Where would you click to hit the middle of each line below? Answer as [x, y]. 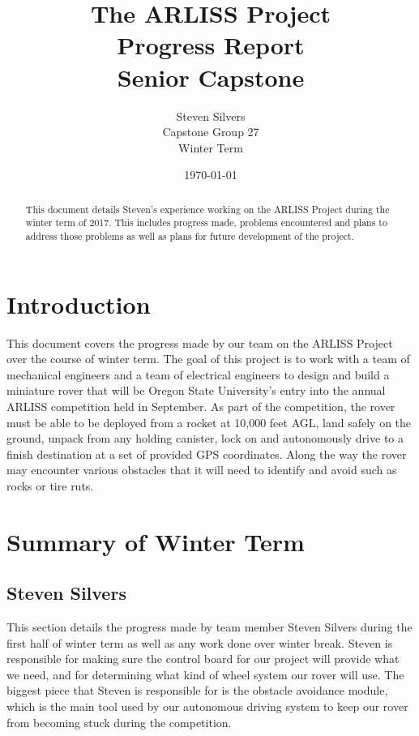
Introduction [79, 304]
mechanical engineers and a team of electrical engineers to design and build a [198, 374]
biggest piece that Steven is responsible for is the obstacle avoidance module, [197, 690]
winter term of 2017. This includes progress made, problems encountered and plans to [206, 223]
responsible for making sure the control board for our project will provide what [203, 659]
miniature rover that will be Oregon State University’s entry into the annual [196, 390]
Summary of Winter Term [156, 541]
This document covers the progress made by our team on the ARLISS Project [200, 342]
